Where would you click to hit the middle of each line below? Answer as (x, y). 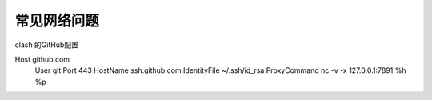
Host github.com (42, 59)
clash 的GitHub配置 (47, 45)
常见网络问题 (57, 21)
